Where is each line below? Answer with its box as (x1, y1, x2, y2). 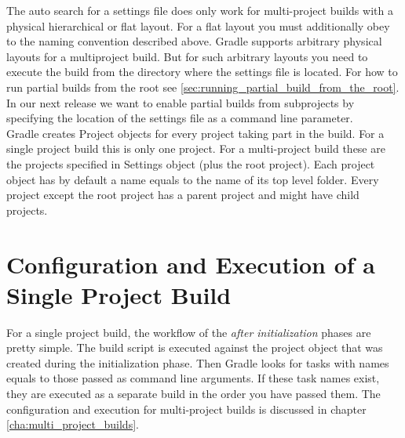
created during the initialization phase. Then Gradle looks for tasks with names (6, 354, 389, 371)
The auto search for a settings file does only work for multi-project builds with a (6, 2, 393, 18)
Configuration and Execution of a (6, 248, 375, 280)
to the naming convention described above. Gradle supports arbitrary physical (6, 33, 382, 49)
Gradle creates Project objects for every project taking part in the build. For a (6, 125, 385, 141)
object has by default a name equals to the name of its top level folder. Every (6, 171, 379, 187)
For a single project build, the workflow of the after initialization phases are (6, 324, 371, 340)
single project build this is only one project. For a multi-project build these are (6, 140, 385, 157)
